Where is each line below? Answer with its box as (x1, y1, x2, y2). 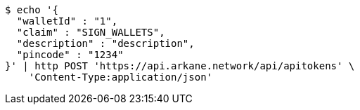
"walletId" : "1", (16, 15, 118, 27)
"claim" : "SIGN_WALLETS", (16, 27, 165, 38)
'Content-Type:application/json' (28, 71, 213, 83)
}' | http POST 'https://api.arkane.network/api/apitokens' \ (5, 60, 355, 71)
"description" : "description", (16, 38, 195, 49)
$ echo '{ (5, 4, 58, 15)
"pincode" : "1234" (16, 49, 124, 60)
